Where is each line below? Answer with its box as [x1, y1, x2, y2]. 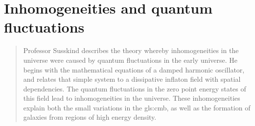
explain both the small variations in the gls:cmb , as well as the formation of [23, 102, 251, 112]
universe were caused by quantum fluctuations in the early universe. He [23, 54, 237, 65]
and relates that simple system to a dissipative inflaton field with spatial [23, 74, 241, 84]
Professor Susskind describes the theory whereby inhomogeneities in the [23, 45, 239, 55]
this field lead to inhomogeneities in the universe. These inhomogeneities [23, 93, 240, 103]
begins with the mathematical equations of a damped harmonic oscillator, [23, 64, 245, 74]
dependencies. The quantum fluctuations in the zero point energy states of [23, 83, 246, 93]
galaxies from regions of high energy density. [23, 112, 157, 122]
